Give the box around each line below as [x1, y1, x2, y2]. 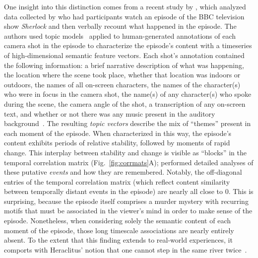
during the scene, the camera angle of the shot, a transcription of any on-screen [4, 98, 246, 109]
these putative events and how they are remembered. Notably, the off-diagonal [4, 167, 242, 177]
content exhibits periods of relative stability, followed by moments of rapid [4, 137, 230, 148]
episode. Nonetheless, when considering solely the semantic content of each [4, 215, 231, 226]
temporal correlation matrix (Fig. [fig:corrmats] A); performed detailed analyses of [4, 157, 254, 167]
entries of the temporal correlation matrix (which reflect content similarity [4, 176, 230, 187]
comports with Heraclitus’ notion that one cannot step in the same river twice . [4, 244, 247, 255]
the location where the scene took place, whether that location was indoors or [4, 69, 241, 80]
